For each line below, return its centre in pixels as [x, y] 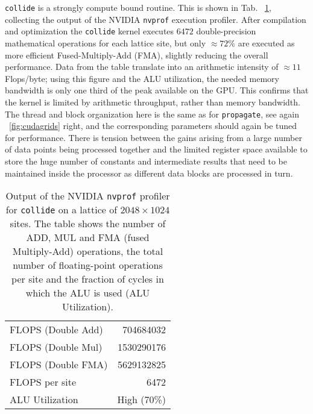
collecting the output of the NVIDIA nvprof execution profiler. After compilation [156, 19]
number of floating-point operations [88, 265]
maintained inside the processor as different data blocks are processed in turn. [149, 173]
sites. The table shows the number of [88, 224]
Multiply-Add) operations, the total [88, 251]
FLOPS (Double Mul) [56, 347]
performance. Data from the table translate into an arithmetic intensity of [142, 67]
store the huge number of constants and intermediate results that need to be [146, 161]
